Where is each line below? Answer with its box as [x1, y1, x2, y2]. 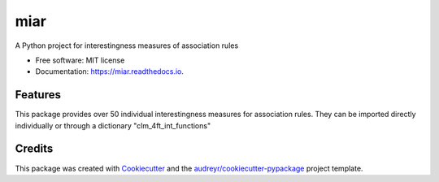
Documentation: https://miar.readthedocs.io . [35, 67, 185, 76]
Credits [15, 142, 54, 156]
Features [15, 88, 61, 102]
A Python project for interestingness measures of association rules [15, 41, 239, 50]
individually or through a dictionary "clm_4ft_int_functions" [15, 120, 211, 130]
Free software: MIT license [35, 55, 125, 65]
